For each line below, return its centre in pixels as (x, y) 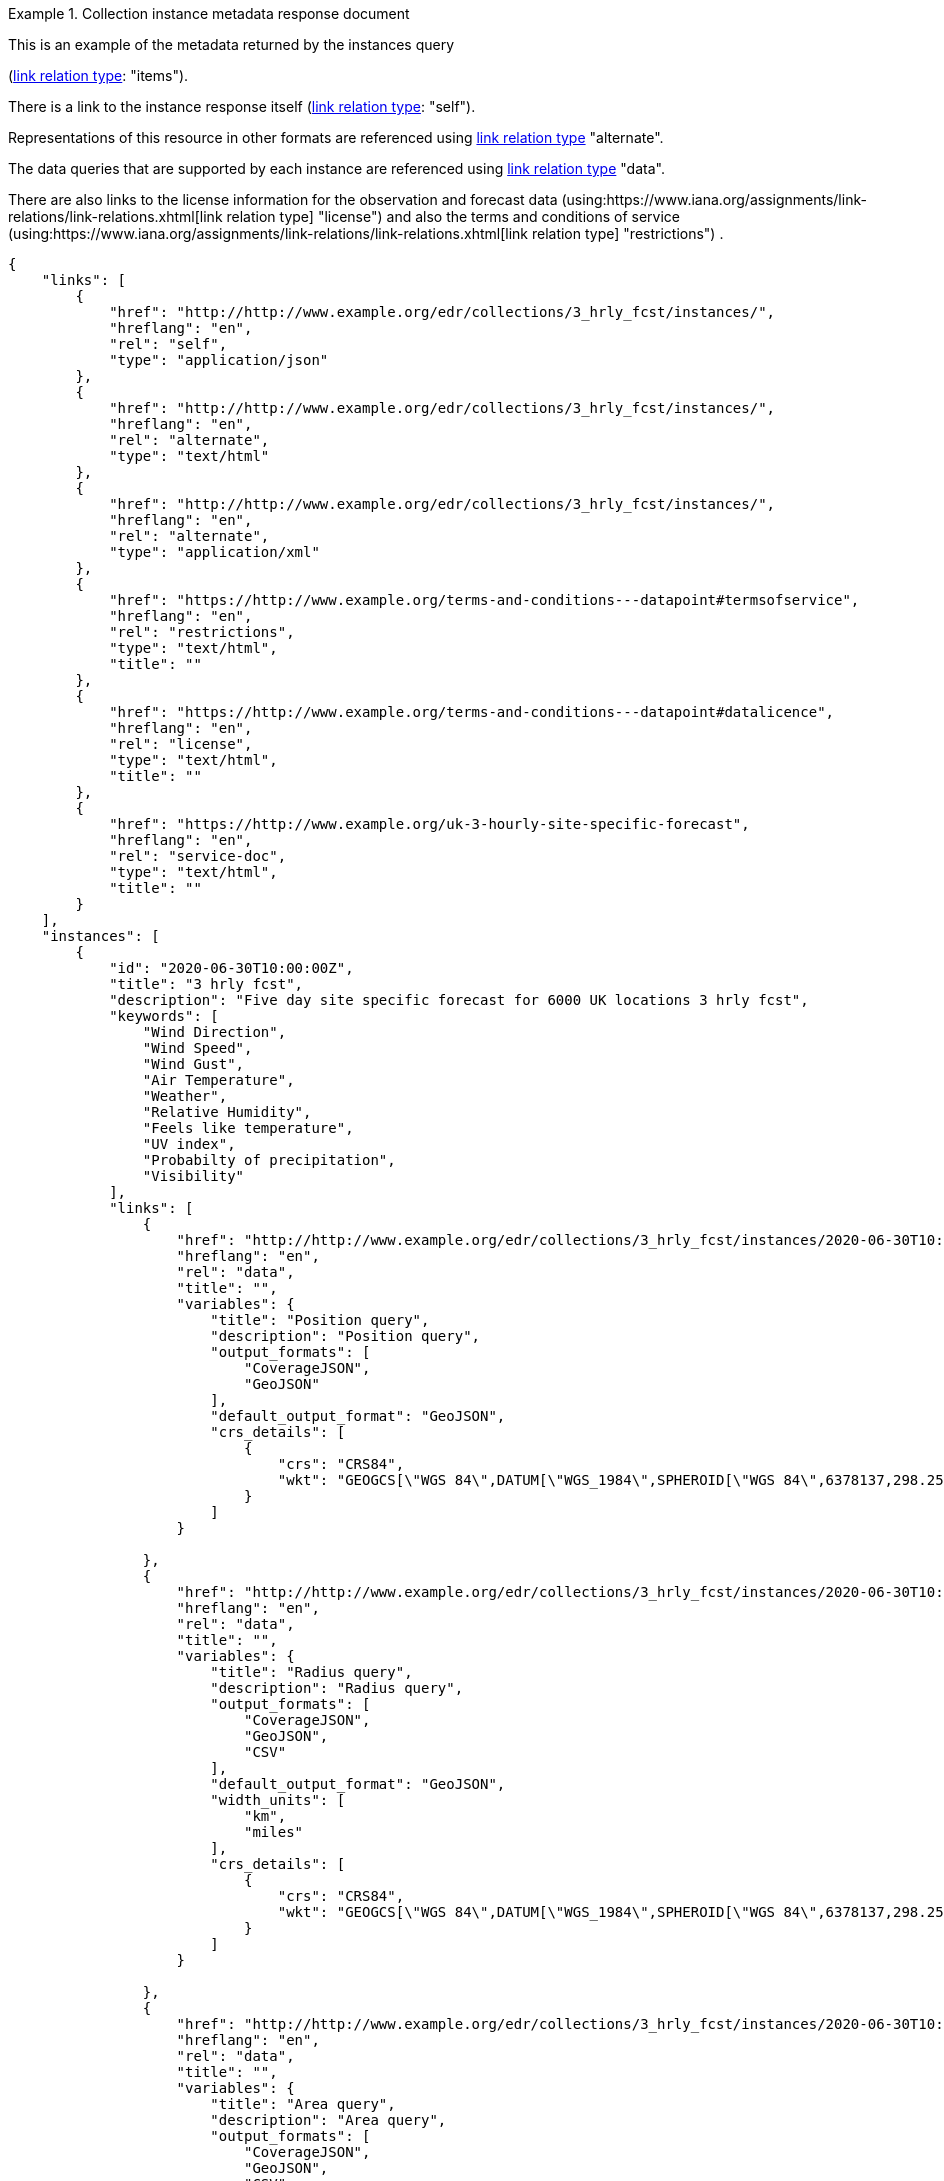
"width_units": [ (278, 1800)
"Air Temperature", (218, 1080)
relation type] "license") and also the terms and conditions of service (453, 216)
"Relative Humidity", (227, 1112)
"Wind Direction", (214, 1032)
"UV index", (189, 1144)
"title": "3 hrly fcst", (206, 984)
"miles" (274, 1832)
